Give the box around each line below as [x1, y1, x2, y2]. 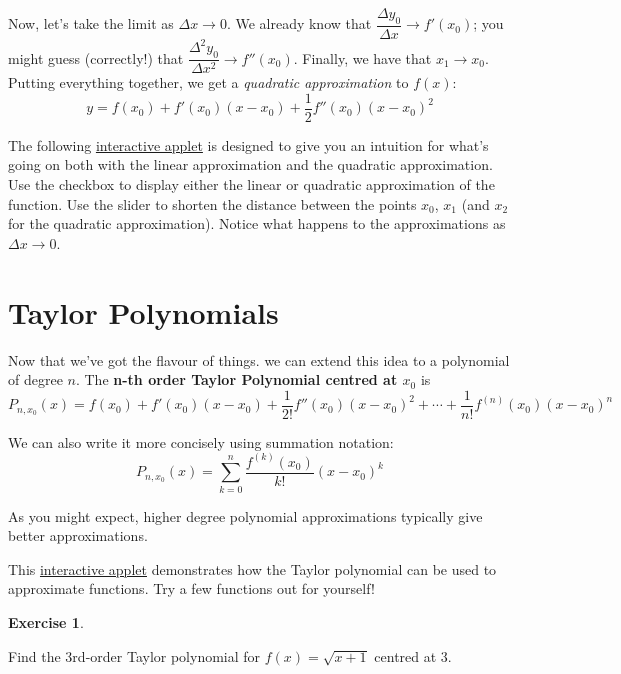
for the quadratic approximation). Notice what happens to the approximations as [8, 213, 506, 234]
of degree [8, 369, 63, 390]
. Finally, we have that [293, 47, 432, 68]
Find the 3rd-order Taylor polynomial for [8, 645, 261, 666]
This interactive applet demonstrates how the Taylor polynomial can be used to [8, 558, 497, 579]
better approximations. [8, 525, 148, 546]
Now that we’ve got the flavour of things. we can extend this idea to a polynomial [8, 349, 510, 370]
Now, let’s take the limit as [8, 13, 174, 34]
